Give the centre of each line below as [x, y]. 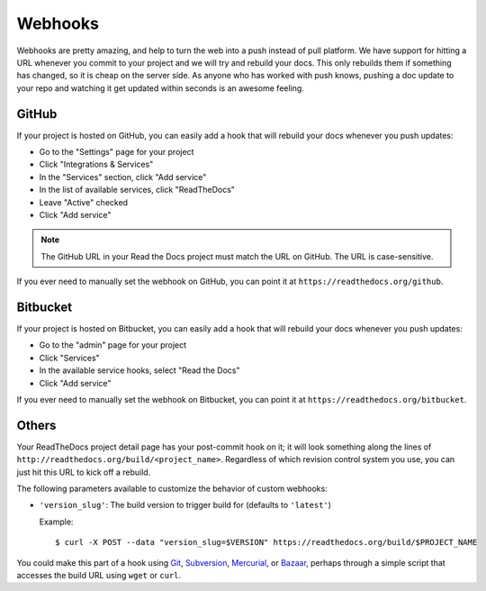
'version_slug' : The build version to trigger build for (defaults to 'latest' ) [185, 505]
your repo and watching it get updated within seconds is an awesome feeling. [161, 88]
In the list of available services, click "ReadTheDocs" [137, 190]
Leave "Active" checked [84, 202]
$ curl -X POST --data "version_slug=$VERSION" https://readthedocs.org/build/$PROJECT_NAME [266, 542]
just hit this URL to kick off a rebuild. [84, 472]
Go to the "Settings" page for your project [117, 152]
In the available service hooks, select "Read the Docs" [139, 370]
